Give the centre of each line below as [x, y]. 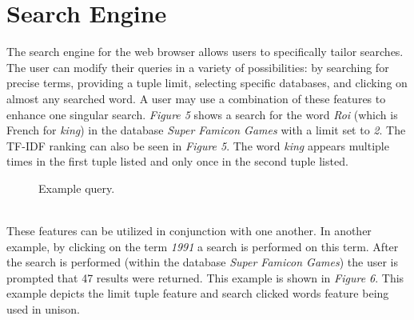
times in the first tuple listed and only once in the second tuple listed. [177, 161]
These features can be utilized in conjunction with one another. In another [189, 231]
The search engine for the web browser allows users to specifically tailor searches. [205, 52]
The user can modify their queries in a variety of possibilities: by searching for [198, 67]
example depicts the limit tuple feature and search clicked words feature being [198, 293]
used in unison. [43, 309]
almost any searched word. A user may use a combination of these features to [196, 98]
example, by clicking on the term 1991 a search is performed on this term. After [203, 246]
